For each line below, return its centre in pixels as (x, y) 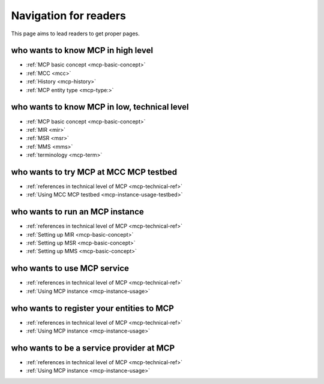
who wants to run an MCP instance (77, 212)
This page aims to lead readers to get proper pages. (76, 34)
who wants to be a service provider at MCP (93, 348)
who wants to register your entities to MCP (92, 308)
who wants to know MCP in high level (82, 51)
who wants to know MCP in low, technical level (100, 107)
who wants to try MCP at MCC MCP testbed (94, 172)
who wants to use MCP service (70, 269)
